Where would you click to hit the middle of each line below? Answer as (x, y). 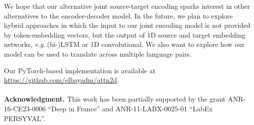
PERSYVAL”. (25, 118)
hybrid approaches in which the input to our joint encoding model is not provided (127, 25)
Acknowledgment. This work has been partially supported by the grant (115, 99)
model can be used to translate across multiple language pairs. (98, 53)
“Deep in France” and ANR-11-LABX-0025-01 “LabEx (130, 108)
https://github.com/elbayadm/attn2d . (61, 80)
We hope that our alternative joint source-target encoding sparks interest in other (127, 6)
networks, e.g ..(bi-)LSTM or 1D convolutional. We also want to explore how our (125, 44)
